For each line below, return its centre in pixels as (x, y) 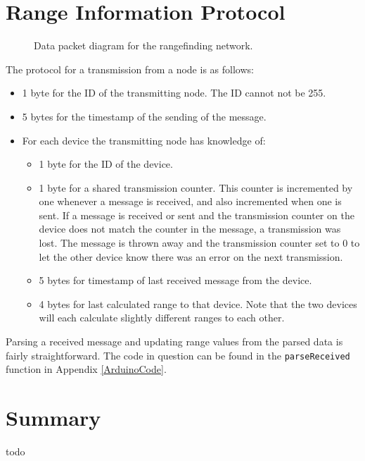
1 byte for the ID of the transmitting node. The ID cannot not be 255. (174, 93)
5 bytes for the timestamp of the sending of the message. (144, 116)
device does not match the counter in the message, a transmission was (190, 229)
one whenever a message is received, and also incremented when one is (190, 201)
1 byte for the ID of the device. (106, 164)
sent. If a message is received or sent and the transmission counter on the (197, 215)
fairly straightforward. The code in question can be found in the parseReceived (178, 355)
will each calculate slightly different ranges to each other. (162, 318)
